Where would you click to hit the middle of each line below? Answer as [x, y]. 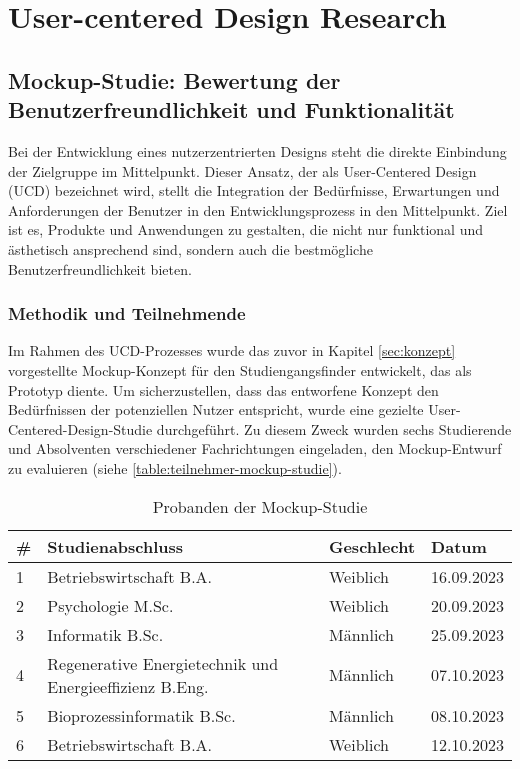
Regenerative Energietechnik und [163, 663]
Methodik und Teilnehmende [127, 313]
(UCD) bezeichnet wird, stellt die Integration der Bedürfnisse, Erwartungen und [254, 190]
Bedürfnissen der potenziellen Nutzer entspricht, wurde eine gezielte [216, 409]
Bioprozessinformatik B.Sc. [141, 715]
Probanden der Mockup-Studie [260, 506]
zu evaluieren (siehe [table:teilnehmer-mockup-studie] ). [175, 467]
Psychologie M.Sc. [110, 605]
